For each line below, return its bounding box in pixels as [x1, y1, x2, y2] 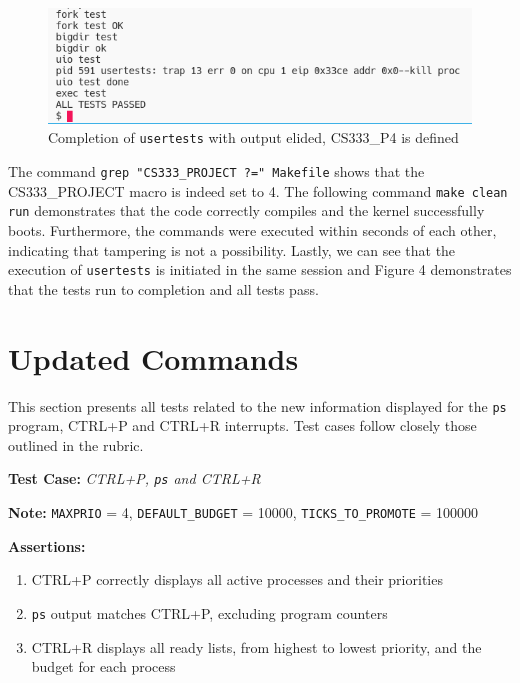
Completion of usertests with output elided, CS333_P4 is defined [48, 127, 459, 148]
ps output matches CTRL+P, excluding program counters [31, 602, 388, 623]
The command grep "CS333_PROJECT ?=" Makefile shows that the [8, 161, 425, 182]
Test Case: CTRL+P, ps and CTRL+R [8, 468, 261, 489]
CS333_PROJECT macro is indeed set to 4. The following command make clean [8, 180, 508, 201]
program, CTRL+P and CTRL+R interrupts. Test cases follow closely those [8, 415, 477, 436]
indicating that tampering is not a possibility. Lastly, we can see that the [8, 239, 456, 260]
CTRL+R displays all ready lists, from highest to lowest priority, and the [31, 636, 482, 657]
